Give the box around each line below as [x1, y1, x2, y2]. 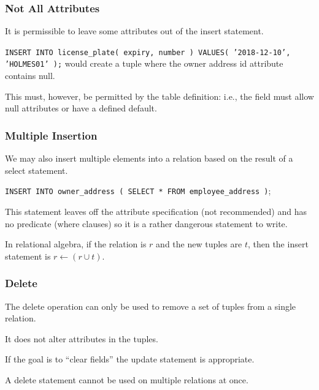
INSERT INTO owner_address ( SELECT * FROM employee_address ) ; [5, 184, 271, 197]
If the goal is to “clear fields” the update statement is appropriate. [5, 353, 255, 366]
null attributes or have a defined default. [5, 102, 157, 114]
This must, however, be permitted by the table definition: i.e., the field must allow [5, 89, 314, 102]
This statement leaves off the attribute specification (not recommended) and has [5, 204, 307, 217]
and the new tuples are [156, 238, 242, 250]
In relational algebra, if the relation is [5, 238, 147, 250]
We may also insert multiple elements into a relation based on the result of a [5, 152, 293, 165]
